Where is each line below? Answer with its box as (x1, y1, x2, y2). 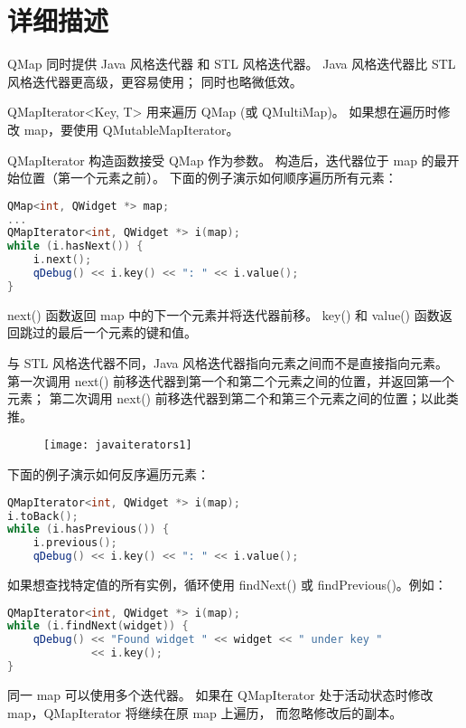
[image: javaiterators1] (43, 439, 192, 452)
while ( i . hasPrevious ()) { (7, 523, 170, 536)
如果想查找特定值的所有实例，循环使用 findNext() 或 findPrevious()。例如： (7, 575, 447, 593)
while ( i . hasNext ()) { (7, 240, 144, 253)
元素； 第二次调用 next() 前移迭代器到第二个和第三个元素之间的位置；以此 (7, 389, 446, 408)
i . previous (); (33, 536, 117, 550)
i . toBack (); (7, 509, 79, 523)
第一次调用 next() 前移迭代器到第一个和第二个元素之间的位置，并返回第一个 (7, 371, 455, 390)
